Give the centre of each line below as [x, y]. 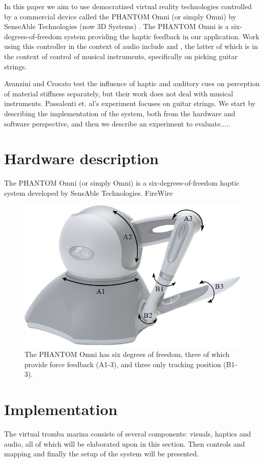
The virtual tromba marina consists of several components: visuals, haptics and [128, 434]
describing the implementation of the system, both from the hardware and [120, 113]
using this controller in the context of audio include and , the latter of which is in [131, 46]
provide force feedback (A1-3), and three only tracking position [123, 364]
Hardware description [81, 158]
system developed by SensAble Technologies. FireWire [89, 193]
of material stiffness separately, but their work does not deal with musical [119, 93]
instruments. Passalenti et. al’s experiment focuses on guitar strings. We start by [130, 103]
